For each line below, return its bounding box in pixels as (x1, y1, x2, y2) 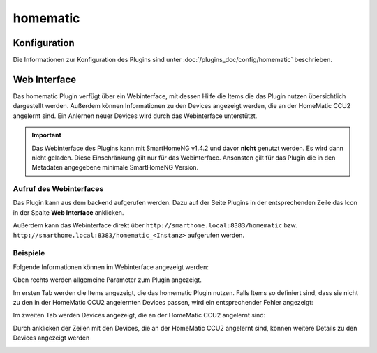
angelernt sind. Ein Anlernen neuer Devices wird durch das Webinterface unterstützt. (13, 112, 258, 120)
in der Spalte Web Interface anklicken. (13, 208, 124, 216)
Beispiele (13, 248, 45, 258)
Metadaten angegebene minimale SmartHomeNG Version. (31, 163, 199, 172)
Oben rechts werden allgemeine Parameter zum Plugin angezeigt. (13, 276, 202, 284)
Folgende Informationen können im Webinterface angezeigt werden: (13, 262, 209, 271)
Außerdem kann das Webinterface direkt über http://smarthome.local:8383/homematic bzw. (13, 221, 297, 230)
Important (31, 131, 62, 140)
